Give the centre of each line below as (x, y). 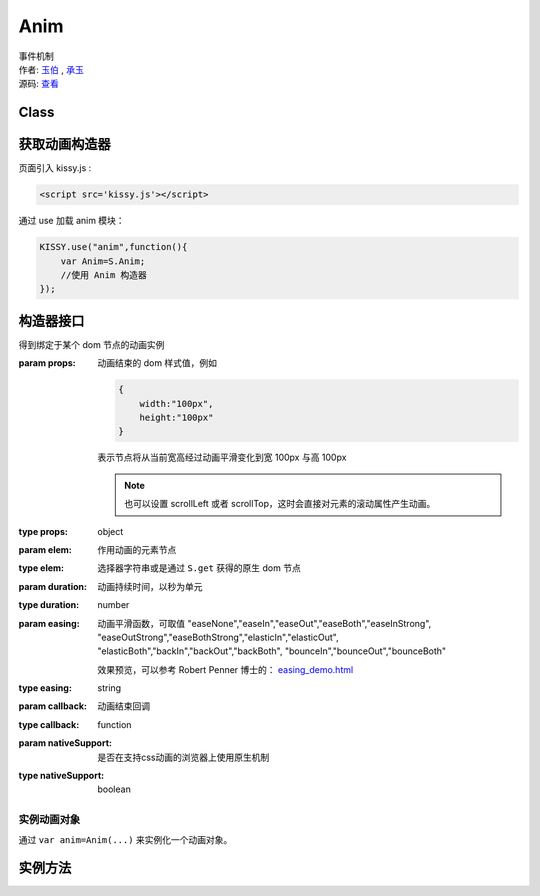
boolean (114, 789)
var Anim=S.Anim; (103, 261)
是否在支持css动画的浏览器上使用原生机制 (183, 757)
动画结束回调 (123, 706)
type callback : (49, 724)
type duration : (49, 605)
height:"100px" (176, 418)
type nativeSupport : (61, 776)
